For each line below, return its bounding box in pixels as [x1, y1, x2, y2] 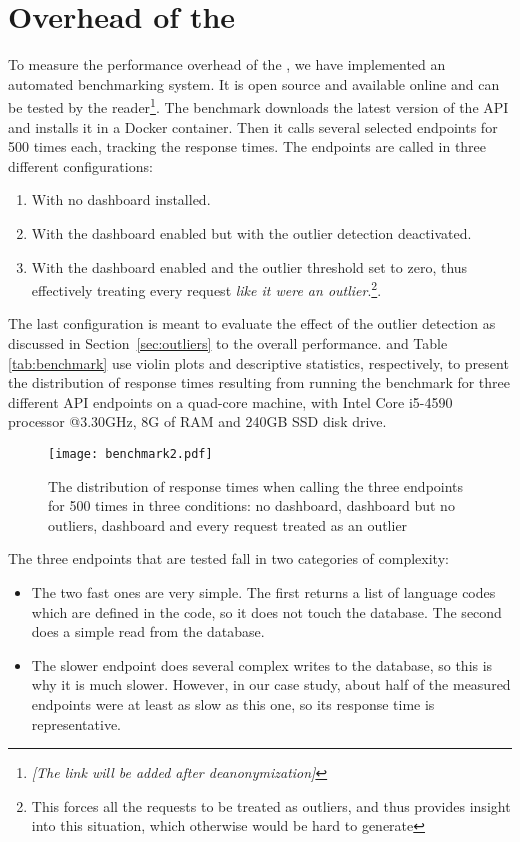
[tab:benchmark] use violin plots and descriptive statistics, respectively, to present [8, 352, 509, 373]
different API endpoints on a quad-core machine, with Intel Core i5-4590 [8, 391, 453, 412]
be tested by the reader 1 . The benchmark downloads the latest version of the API [8, 94, 509, 117]
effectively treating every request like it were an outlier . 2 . [31, 277, 382, 300]
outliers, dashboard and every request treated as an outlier [48, 514, 408, 535]
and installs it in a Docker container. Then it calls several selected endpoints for [8, 116, 498, 137]
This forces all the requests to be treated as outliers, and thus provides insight [31, 795, 511, 816]
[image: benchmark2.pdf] [48, 446, 213, 461]
